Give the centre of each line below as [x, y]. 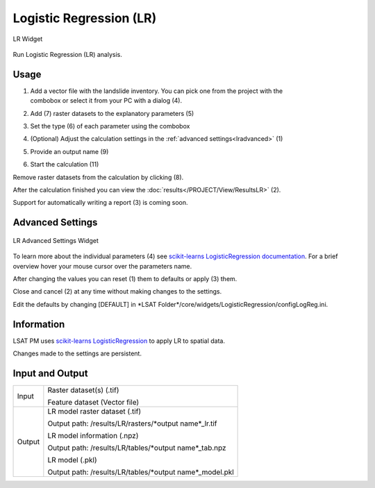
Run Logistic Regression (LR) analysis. [68, 54]
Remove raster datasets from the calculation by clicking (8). [98, 177]
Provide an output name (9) [69, 151]
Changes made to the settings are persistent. [77, 353]
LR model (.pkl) [72, 460]
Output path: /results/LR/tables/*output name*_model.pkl [141, 472]
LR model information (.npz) [93, 435]
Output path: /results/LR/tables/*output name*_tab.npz [137, 448]
